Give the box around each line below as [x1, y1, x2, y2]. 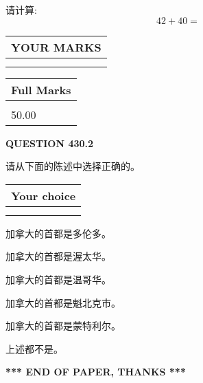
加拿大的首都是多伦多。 [5, 226, 111, 240]
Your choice [11, 187, 76, 204]
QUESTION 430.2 [5, 135, 94, 150]
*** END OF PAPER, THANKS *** [5, 364, 186, 379]
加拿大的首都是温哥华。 [5, 272, 111, 286]
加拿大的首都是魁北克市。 [5, 295, 121, 309]
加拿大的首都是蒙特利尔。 [5, 318, 121, 333]
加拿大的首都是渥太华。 [5, 249, 111, 263]
